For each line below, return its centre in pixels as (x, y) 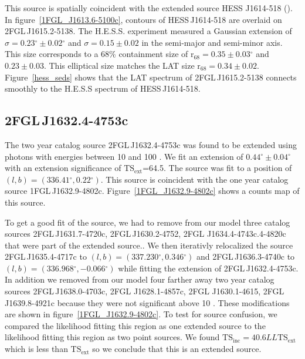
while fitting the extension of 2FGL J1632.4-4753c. (208, 268)
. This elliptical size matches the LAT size (119, 65)
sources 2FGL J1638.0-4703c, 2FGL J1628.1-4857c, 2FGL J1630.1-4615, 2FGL (145, 291)
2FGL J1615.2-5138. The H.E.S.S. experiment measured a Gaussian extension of (148, 31)
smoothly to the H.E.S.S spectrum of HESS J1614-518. (103, 88)
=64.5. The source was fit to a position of (217, 168)
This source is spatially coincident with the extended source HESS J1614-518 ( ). (149, 8)
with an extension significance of (63, 168)
